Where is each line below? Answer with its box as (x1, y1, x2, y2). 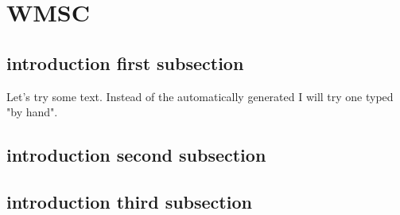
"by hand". (6, 104, 58, 120)
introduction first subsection (6, 50, 244, 75)
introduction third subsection (6, 189, 252, 213)
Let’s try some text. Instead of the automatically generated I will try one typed (6, 88, 394, 104)
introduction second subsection (6, 143, 266, 167)
